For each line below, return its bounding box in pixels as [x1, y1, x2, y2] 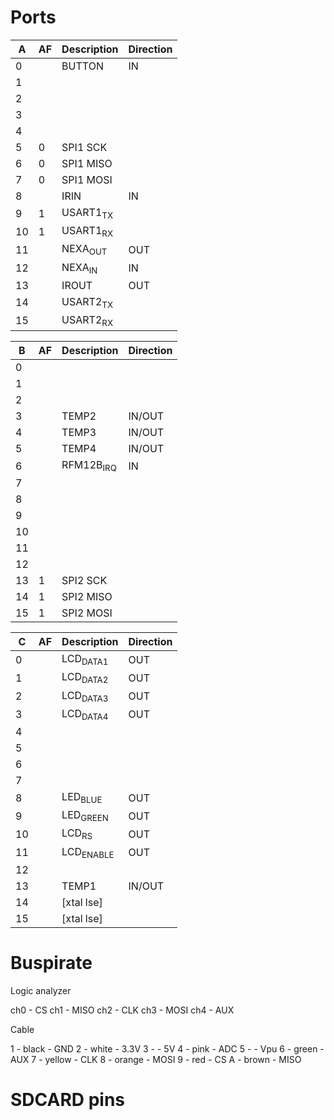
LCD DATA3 [61, 688, 109, 704]
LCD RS [61, 826, 93, 842]
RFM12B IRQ [61, 458, 117, 474]
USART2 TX [61, 294, 114, 310]
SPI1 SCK [61, 140, 108, 154]
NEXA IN [61, 260, 98, 276]
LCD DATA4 [61, 706, 109, 722]
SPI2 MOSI [61, 606, 113, 620]
